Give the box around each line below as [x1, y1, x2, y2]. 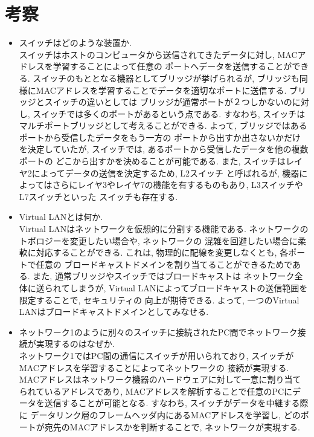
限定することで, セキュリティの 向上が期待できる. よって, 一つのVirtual [19, 293, 300, 306]
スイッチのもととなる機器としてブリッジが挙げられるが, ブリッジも [33, 71, 300, 84]
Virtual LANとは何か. [19, 210, 103, 223]
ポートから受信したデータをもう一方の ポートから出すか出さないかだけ [19, 131, 301, 143]
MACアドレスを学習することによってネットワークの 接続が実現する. [19, 361, 289, 374]
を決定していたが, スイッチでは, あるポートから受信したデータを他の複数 [19, 143, 309, 155]
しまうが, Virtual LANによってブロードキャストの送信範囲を [69, 282, 308, 294]
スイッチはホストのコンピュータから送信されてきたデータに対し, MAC [19, 48, 298, 60]
